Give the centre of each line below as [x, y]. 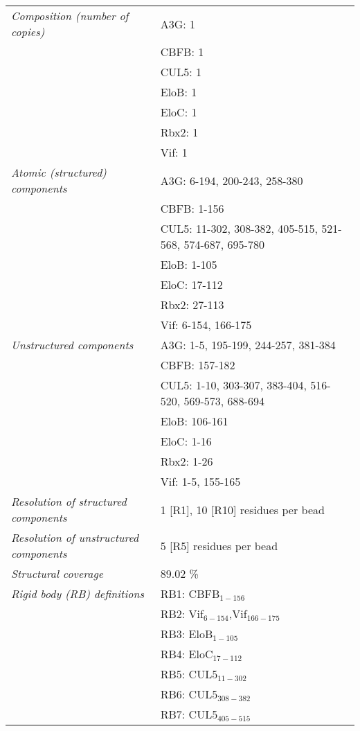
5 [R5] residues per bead [219, 545]
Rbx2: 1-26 [187, 461]
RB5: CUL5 [189, 674]
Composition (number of [70, 16]
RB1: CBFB [190, 593]
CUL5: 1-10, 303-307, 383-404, [234, 385]
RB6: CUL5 [189, 694]
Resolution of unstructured [75, 537]
